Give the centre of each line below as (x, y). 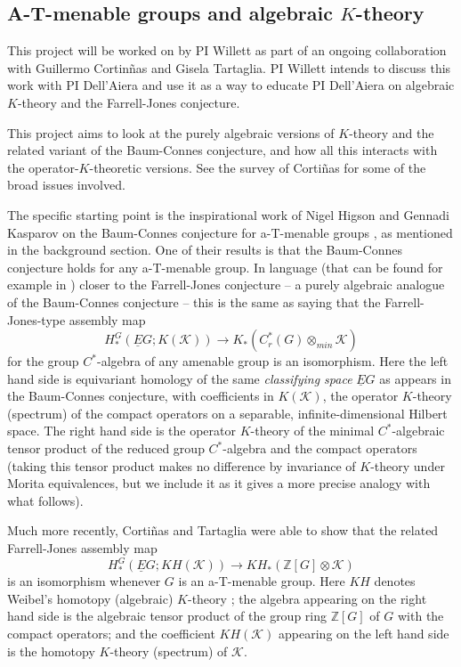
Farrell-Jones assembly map (82, 548)
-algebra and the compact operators (320, 448)
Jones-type (36, 319)
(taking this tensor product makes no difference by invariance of (182, 465)
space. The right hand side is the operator (122, 431)
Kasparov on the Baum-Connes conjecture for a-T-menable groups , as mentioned (230, 232)
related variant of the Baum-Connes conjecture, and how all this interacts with (222, 150)
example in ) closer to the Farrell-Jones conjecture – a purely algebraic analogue (226, 285)
